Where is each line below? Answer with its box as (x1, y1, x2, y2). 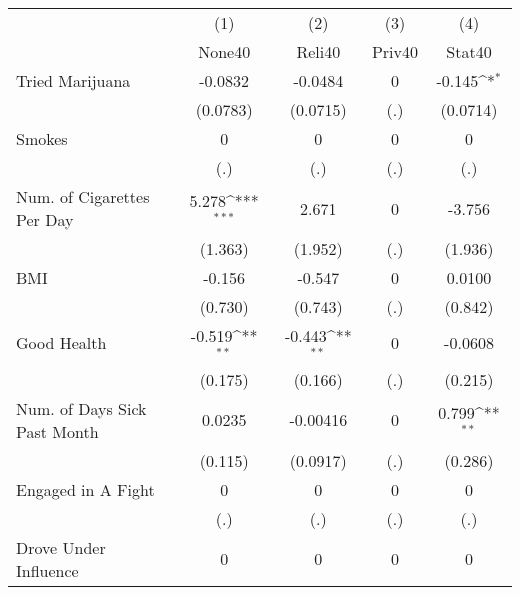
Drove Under (16, 535, 106, 559)
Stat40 (446, 40, 492, 63)
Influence (16, 558, 79, 582)
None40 (198, 40, 251, 63)
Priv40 (371, 40, 419, 63)
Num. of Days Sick (16, 396, 147, 420)
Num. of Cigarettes (16, 185, 150, 208)
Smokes (16, 127, 68, 150)
